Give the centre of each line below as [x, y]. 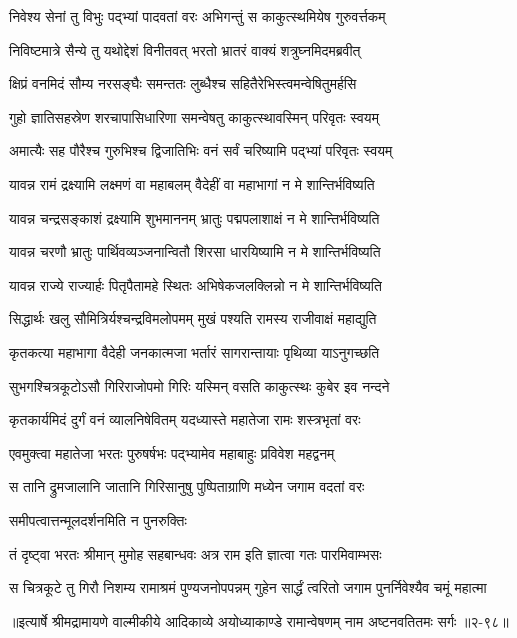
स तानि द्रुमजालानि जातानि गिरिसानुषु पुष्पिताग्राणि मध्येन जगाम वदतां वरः [187, 486]
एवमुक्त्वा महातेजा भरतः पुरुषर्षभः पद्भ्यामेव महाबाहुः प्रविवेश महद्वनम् [172, 452]
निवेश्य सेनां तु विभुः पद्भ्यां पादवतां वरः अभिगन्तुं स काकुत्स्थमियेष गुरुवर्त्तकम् [197, 16]
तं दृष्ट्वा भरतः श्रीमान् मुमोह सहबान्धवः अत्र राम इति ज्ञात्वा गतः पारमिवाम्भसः [195, 553]
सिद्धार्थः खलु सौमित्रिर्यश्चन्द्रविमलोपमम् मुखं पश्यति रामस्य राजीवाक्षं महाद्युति [193, 318]
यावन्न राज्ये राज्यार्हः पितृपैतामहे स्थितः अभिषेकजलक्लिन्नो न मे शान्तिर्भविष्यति [195, 284]
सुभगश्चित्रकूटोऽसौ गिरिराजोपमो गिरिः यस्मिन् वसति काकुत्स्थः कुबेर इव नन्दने [199, 385]
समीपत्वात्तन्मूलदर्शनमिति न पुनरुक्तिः [98, 519]
